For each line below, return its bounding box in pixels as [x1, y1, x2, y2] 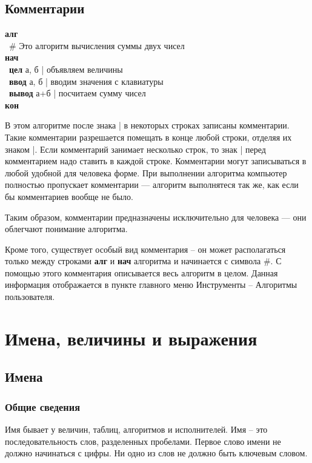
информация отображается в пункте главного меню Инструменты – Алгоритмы [5, 278, 297, 291]
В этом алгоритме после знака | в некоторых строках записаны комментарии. [5, 119, 290, 132]
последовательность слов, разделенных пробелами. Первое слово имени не [5, 435, 281, 447]
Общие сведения [5, 399, 81, 414]
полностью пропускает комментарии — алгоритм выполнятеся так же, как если [5, 178, 299, 191]
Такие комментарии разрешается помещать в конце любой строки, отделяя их [5, 130, 292, 143]
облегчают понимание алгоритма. [5, 222, 128, 235]
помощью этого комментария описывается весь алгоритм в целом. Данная [5, 266, 278, 279]
